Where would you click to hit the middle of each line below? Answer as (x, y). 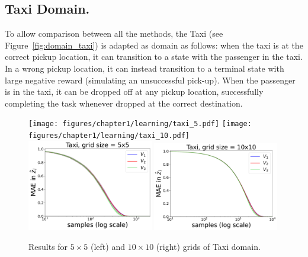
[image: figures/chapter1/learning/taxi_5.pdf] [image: (140, 124)
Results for (48, 246)
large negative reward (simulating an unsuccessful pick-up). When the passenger (150, 80)
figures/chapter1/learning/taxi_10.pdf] (109, 136)
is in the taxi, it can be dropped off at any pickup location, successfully (134, 91)
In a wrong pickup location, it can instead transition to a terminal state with (145, 68)
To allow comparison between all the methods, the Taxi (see (114, 33)
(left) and (108, 246)
